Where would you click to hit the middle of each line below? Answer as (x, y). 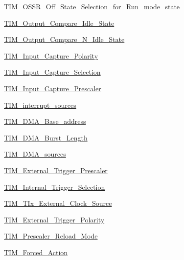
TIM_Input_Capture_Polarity (51, 55)
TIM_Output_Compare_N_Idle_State (64, 39)
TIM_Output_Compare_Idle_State (59, 23)
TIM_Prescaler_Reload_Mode (51, 236)
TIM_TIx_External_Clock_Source (58, 203)
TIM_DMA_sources (35, 154)
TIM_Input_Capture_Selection (52, 72)
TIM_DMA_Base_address (45, 121)
